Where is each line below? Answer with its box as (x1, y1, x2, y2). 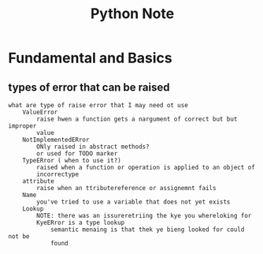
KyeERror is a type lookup (36, 219, 125, 226)
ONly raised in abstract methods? (36, 143, 150, 151)
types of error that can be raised (8, 80, 170, 94)
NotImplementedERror (22, 136, 90, 144)
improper (8, 122, 37, 130)
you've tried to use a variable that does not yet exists (36, 198, 231, 206)
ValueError (22, 108, 58, 116)
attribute (22, 177, 55, 185)
